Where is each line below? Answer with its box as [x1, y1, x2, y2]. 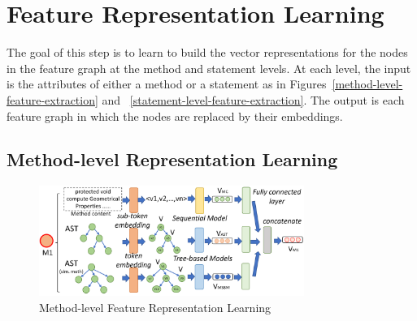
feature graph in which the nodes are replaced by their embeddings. [7, 107, 343, 124]
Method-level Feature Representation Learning [39, 298, 271, 315]
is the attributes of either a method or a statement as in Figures [7, 75, 327, 92]
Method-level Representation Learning [7, 147, 338, 172]
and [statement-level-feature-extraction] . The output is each [102, 91, 405, 108]
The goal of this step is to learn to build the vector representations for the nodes [7, 44, 408, 61]
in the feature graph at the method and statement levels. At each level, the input [7, 59, 411, 76]
